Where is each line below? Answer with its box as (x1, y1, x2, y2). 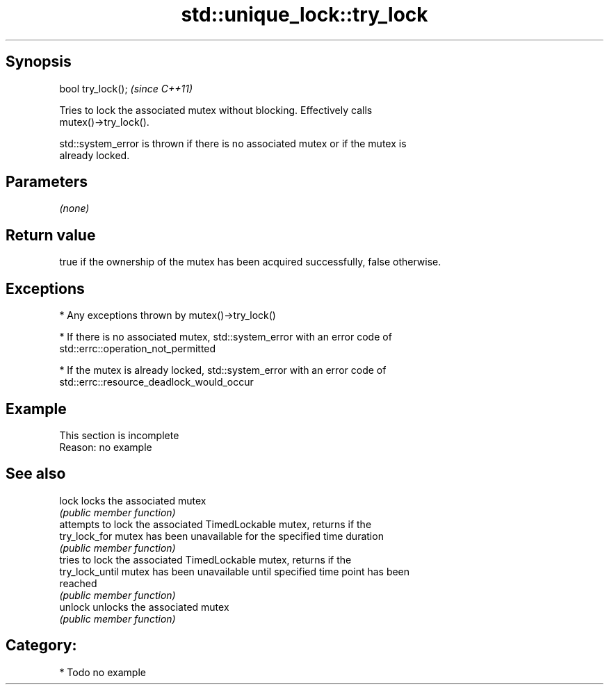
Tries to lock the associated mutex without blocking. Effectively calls (59, 104, 373, 116)
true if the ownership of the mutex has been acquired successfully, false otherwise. (59, 256, 441, 268)
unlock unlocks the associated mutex (59, 600, 229, 613)
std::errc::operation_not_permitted (59, 343, 216, 355)
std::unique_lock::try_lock (181, 3, 428, 26)
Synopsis (6, 53, 72, 71)
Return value (6, 226, 96, 244)
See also (6, 465, 66, 483)
